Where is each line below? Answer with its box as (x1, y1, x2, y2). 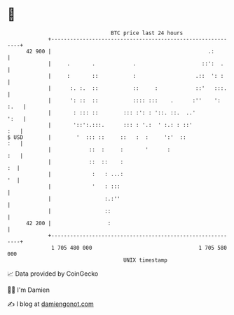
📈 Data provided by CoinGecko (7, 269, 99, 278)
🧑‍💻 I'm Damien (7, 286, 50, 294)
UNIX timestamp (123, 256, 168, 264)
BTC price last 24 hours (111, 29, 184, 36)
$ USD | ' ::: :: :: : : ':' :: (7, 133, 187, 141)
